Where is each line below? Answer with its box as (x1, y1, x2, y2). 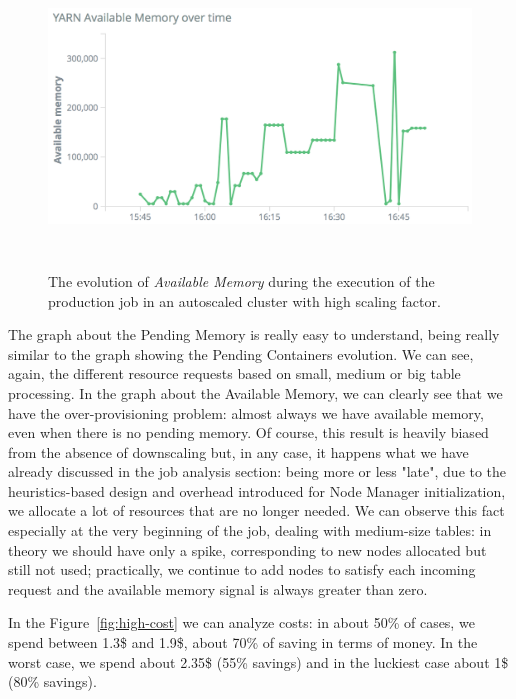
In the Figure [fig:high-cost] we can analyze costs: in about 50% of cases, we (8, 612, 475, 633)
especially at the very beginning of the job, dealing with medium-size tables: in (8, 520, 492, 541)
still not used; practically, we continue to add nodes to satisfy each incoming (8, 559, 476, 580)
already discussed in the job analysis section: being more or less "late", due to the (8, 461, 507, 482)
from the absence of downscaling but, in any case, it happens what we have (8, 441, 469, 462)
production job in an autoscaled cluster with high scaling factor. (48, 290, 441, 311)
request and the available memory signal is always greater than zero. (8, 578, 428, 599)
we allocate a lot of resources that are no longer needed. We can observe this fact (8, 500, 505, 521)
